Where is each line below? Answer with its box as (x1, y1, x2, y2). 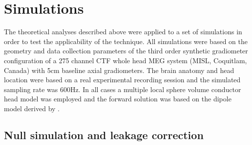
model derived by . (4, 103, 60, 113)
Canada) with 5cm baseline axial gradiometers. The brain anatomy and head (4, 65, 234, 75)
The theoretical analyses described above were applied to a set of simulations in (4, 26, 242, 37)
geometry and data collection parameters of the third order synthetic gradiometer (4, 46, 248, 56)
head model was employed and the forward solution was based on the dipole (4, 94, 231, 104)
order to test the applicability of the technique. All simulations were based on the (4, 36, 248, 46)
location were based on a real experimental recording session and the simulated (4, 74, 241, 85)
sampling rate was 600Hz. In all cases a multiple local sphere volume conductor (4, 84, 241, 94)
